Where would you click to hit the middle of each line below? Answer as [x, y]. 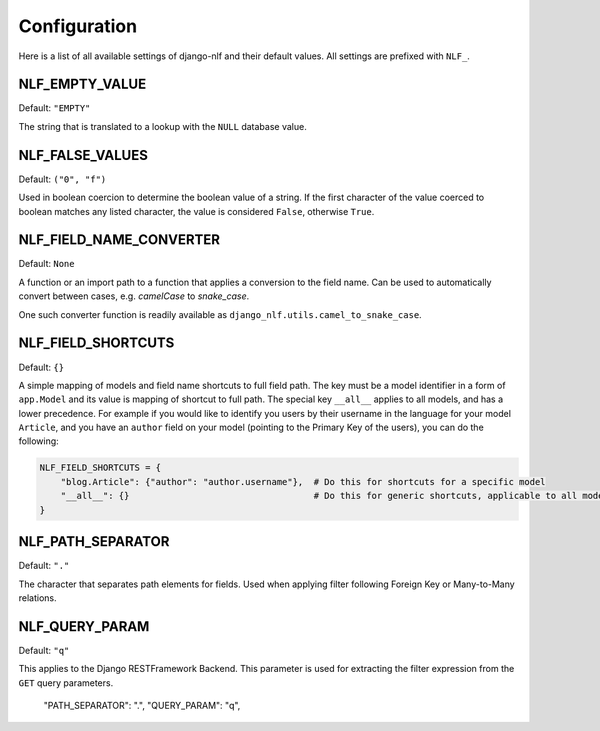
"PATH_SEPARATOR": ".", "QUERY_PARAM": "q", [142, 705]
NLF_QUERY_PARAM [84, 626]
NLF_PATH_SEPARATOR [94, 541]
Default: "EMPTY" [54, 108]
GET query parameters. [66, 682]
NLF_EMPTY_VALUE [82, 84]
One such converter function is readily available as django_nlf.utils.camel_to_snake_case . [220, 314]
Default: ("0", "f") [62, 179]
